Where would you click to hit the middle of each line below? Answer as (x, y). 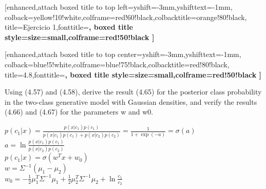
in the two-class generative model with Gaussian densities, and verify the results (131, 101)
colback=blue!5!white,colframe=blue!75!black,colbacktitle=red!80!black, (117, 64)
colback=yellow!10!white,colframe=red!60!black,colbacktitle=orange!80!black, (126, 17)
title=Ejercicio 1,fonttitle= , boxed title (69, 27)
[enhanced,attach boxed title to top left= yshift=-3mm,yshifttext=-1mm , (119, 7)
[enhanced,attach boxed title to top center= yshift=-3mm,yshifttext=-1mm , (123, 54)
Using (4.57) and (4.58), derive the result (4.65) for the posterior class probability (133, 92)
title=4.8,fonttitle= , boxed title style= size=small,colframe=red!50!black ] (133, 74)
